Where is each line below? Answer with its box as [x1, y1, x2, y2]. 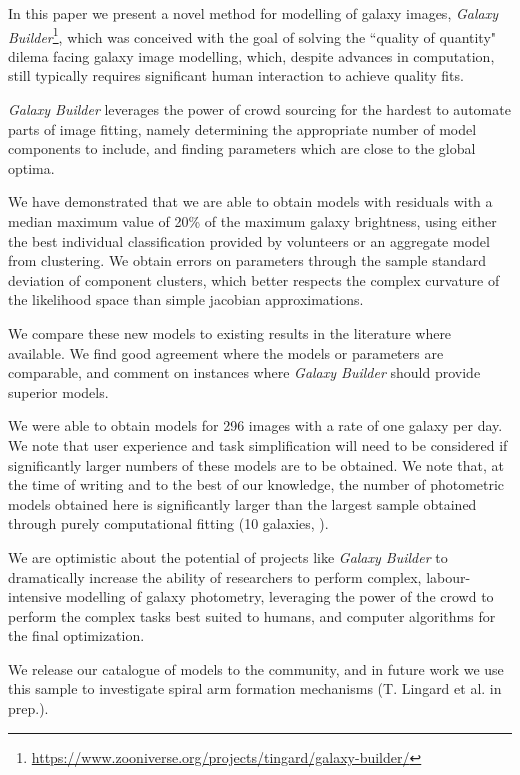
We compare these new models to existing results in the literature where [8, 322, 452, 343]
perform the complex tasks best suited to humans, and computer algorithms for [8, 605, 496, 626]
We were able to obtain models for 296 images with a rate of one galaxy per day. [8, 415, 503, 436]
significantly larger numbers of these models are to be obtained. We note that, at [8, 454, 504, 475]
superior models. [8, 381, 109, 402]
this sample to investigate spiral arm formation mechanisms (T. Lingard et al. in [8, 678, 502, 699]
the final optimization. [8, 625, 145, 646]
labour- [426, 566, 471, 587]
